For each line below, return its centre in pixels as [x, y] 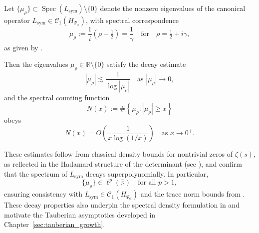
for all [147, 183]
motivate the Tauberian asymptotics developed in [80, 214]
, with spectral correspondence [132, 20]
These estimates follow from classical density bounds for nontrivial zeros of [119, 154]
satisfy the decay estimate [146, 64]
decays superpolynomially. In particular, [147, 173]
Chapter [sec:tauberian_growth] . [55, 224]
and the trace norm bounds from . [193, 194]
